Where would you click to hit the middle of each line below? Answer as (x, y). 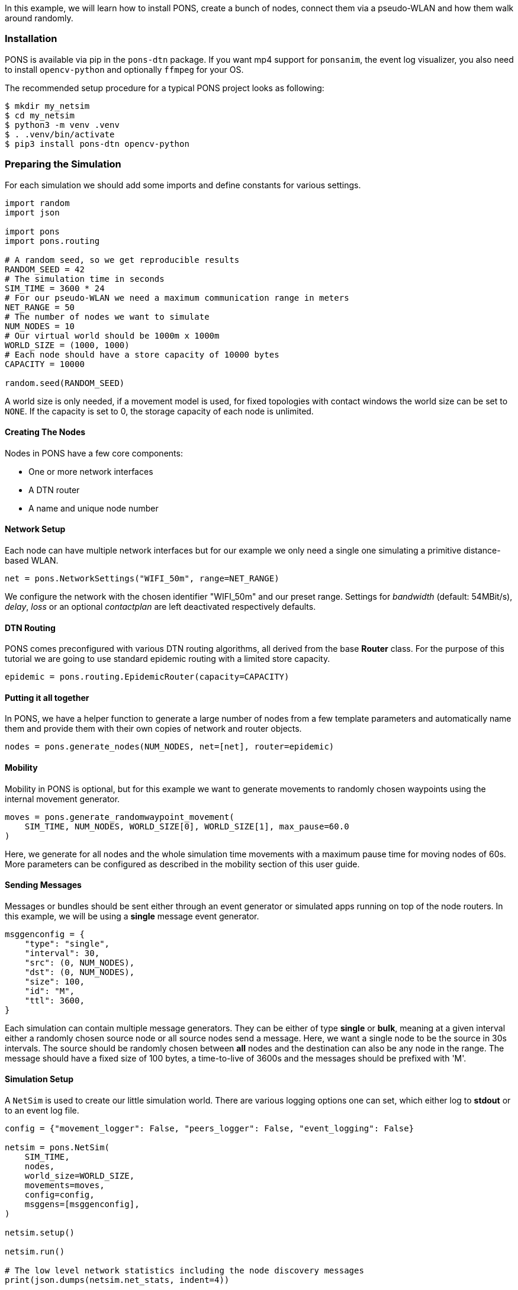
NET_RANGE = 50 (40, 307)
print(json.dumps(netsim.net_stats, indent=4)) (117, 1280)
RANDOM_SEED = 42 (45, 269)
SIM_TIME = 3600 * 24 (55, 288)
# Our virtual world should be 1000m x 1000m (112, 335)
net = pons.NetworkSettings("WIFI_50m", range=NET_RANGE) (142, 578)
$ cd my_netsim (40, 115)
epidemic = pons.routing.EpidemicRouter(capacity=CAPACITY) (147, 677)
